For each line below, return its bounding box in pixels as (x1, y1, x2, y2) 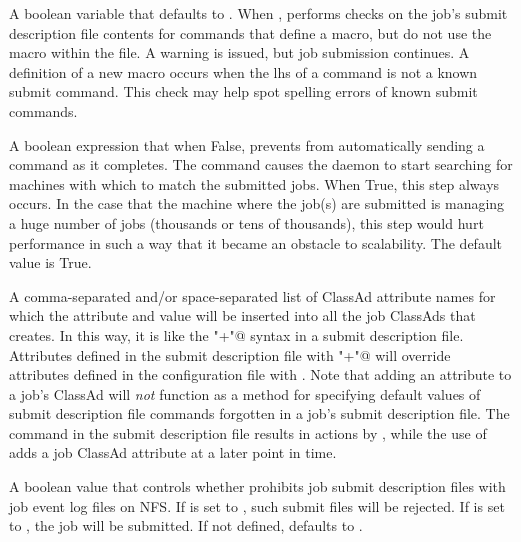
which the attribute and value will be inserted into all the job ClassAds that (9, 305, 476, 326)
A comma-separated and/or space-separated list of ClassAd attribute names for (9, 285, 496, 306)
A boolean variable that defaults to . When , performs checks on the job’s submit (9, 3, 508, 23)
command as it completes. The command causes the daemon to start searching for (9, 154, 513, 175)
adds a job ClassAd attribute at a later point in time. (9, 442, 337, 463)
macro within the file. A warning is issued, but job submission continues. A (9, 42, 470, 63)
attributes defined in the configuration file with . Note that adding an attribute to (9, 364, 512, 385)
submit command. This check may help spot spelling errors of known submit (9, 81, 478, 102)
